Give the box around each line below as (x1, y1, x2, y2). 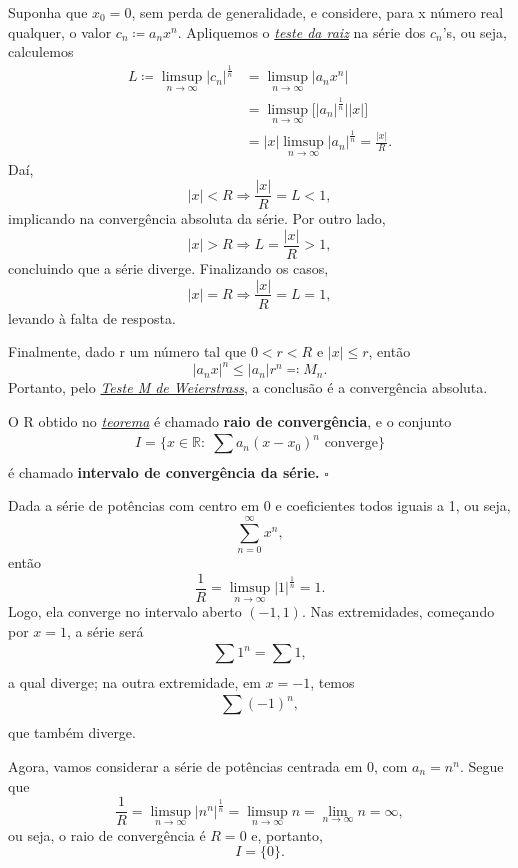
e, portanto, (251, 824, 323, 845)
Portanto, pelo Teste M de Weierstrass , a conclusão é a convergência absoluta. (8, 377, 488, 398)
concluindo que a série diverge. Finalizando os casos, (8, 257, 329, 278)
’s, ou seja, (442, 21, 508, 42)
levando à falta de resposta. (8, 307, 176, 328)
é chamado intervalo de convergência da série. (8, 461, 320, 482)
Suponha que (8, 2, 88, 22)
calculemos (8, 41, 74, 62)
